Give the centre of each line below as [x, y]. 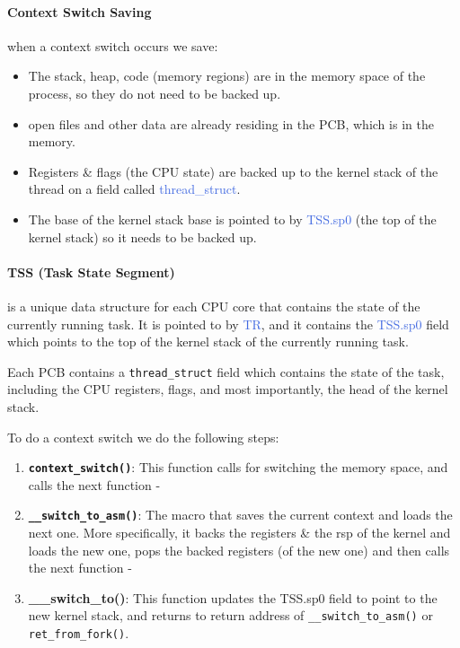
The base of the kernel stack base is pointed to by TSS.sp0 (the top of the [232, 219]
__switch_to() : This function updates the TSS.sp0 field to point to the [233, 597]
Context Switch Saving [80, 11]
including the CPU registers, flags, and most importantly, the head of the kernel [228, 389]
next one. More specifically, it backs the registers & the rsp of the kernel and [239, 533]
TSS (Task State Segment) [91, 271]
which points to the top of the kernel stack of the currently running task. [208, 342]
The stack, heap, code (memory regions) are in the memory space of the [227, 76]
